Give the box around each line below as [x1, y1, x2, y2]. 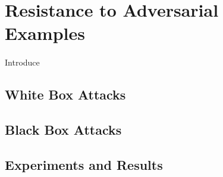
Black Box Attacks [5, 120, 122, 138]
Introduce [5, 56, 40, 69]
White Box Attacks [5, 85, 126, 104]
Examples [5, 21, 85, 45]
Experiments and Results [5, 155, 163, 173]
